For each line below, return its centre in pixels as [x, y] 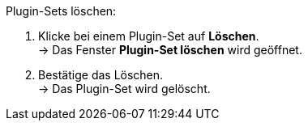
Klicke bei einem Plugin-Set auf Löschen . [149, 36]
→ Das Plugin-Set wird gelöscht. [124, 89]
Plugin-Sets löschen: [61, 11]
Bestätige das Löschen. [101, 75]
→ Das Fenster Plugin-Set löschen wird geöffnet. [170, 50]
